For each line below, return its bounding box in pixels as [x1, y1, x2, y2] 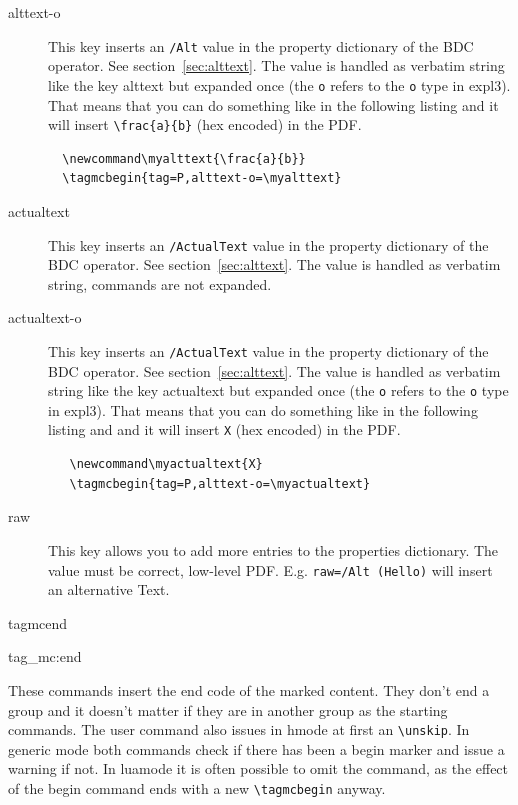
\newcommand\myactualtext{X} [69, 457, 263, 472]
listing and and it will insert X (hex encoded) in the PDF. [48, 419, 401, 440]
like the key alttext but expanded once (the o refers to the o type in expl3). [48, 74, 511, 95]
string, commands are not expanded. [48, 273, 272, 294]
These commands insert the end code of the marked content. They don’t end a [8, 679, 490, 700]
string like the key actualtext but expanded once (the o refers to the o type [48, 380, 509, 401]
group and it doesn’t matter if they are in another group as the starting [8, 699, 448, 720]
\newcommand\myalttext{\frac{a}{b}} [62, 151, 306, 166]
